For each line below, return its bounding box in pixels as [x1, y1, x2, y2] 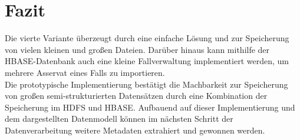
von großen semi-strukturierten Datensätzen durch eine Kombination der [5, 89, 268, 102]
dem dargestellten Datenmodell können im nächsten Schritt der [5, 112, 233, 125]
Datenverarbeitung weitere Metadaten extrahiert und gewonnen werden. [5, 124, 265, 136]
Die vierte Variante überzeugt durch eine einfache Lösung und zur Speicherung [5, 32, 289, 44]
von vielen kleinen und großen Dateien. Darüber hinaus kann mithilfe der [5, 43, 270, 55]
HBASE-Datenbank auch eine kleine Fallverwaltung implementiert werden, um [5, 55, 289, 67]
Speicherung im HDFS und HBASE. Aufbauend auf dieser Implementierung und [5, 101, 295, 113]
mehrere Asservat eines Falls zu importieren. [5, 66, 165, 78]
